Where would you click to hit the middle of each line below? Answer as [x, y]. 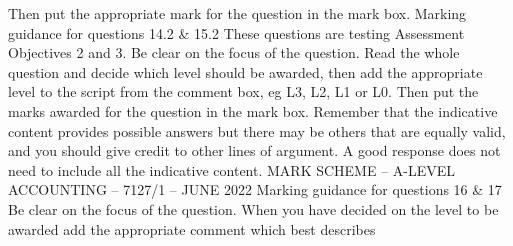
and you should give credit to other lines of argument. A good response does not [254, 150]
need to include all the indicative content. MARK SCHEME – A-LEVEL [232, 169]
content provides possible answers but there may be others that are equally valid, [257, 130]
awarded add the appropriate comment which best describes [192, 228]
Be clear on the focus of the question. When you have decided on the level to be [253, 208]
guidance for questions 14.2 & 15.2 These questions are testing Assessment [236, 32]
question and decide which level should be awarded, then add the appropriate [245, 71]
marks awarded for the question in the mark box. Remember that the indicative [253, 110]
